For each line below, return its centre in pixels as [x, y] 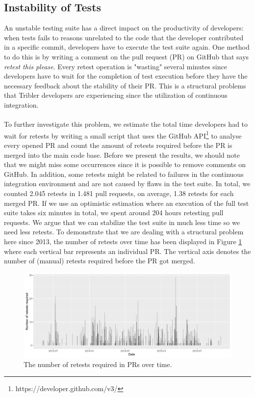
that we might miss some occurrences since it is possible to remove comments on [125, 164]
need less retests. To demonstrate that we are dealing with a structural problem [124, 232]
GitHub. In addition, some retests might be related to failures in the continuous [124, 174]
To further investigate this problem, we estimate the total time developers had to [126, 124]
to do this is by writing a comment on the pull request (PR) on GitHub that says [127, 56]
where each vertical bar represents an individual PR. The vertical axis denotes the [127, 251]
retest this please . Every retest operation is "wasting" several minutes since [115, 66]
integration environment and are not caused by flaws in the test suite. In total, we [127, 184]
